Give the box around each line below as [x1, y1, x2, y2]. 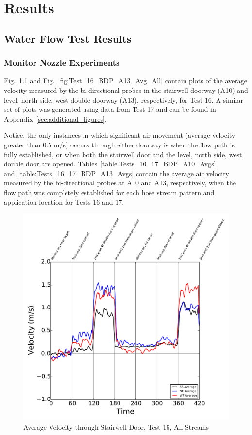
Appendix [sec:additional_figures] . [4, 113, 107, 124]
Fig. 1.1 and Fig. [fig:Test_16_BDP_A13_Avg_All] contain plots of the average [4, 75, 247, 86]
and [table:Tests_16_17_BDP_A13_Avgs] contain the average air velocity [4, 168, 229, 178]
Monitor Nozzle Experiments [4, 56, 120, 69]
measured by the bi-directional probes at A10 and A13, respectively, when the [4, 178, 236, 188]
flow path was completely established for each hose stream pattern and [4, 187, 215, 197]
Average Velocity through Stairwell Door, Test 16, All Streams [23, 421, 209, 432]
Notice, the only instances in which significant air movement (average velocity [4, 130, 235, 140]
